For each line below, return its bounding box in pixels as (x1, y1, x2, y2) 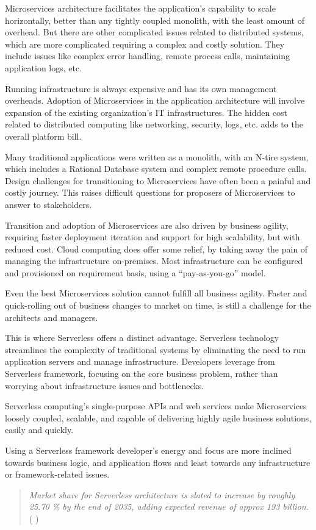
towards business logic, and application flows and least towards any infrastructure (5, 456, 311, 468)
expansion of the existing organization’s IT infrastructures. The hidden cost (5, 106, 288, 118)
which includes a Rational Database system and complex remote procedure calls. (5, 162, 307, 175)
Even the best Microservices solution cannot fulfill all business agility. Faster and (5, 287, 307, 299)
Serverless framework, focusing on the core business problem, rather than (5, 367, 278, 380)
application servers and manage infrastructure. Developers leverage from (5, 355, 275, 368)
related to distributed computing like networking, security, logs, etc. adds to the (5, 118, 303, 131)
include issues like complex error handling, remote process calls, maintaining (5, 49, 290, 62)
